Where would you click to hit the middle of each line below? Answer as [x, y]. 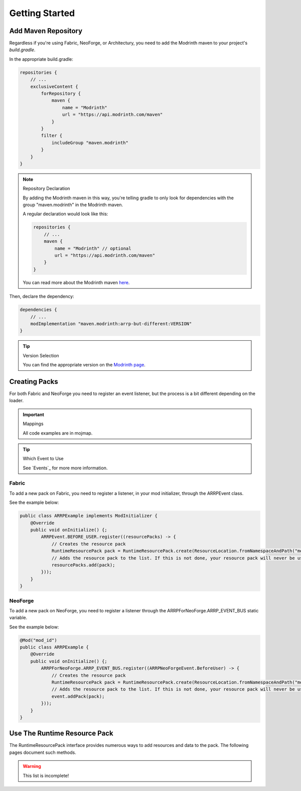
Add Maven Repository [46, 31]
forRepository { [61, 94]
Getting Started [42, 13]
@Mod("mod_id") [38, 640]
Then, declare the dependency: [42, 297]
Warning [32, 766]
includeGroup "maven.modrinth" [90, 143]
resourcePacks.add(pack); [83, 565]
